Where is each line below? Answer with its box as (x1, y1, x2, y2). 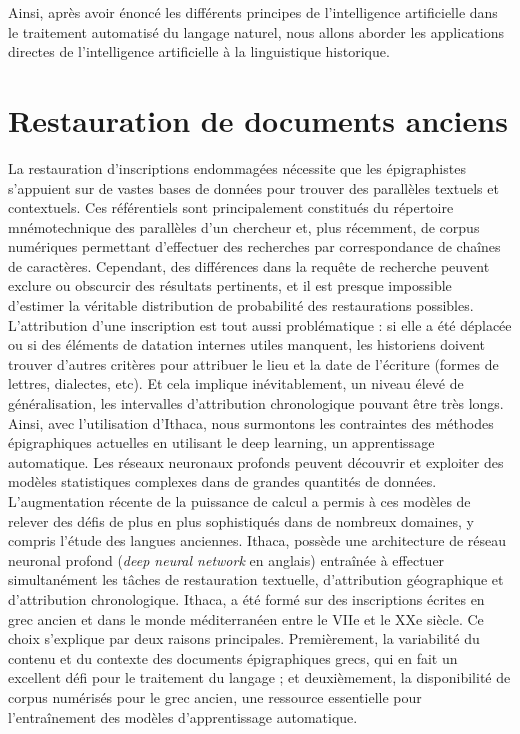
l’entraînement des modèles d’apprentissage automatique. (8, 706, 358, 727)
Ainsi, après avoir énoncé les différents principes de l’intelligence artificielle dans (8, 2, 498, 22)
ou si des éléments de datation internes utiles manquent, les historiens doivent (8, 334, 486, 355)
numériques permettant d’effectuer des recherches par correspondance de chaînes (8, 236, 501, 257)
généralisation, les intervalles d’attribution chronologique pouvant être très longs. (8, 393, 504, 414)
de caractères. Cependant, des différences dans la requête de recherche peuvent (8, 255, 490, 276)
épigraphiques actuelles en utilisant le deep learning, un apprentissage (8, 432, 435, 453)
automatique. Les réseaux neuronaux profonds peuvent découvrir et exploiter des (8, 451, 504, 472)
